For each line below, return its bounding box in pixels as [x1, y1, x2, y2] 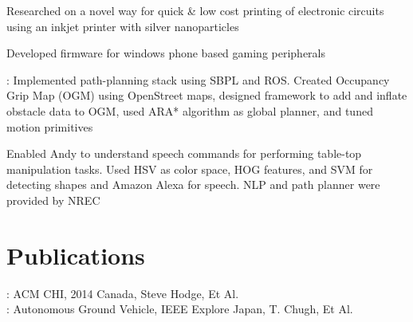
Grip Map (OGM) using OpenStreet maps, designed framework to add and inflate [6, 87, 407, 104]
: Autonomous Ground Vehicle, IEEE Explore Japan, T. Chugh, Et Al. [6, 300, 353, 317]
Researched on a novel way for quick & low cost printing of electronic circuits [6, 2, 384, 18]
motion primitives [6, 118, 93, 135]
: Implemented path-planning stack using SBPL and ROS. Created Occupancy [6, 71, 390, 88]
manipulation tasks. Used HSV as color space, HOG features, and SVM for [6, 160, 373, 177]
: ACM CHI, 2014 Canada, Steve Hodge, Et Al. [6, 285, 239, 301]
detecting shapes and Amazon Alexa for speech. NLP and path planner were [6, 176, 380, 193]
